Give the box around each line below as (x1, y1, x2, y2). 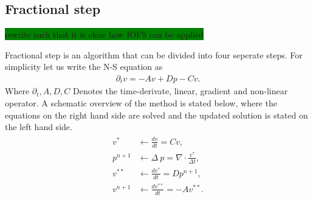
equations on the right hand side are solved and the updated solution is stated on (5, 108, 308, 121)
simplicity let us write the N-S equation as (5, 60, 163, 73)
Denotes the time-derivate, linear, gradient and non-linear (73, 84, 288, 97)
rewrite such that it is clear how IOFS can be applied (5, 28, 204, 41)
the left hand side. (5, 120, 72, 133)
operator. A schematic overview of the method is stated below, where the (5, 97, 277, 109)
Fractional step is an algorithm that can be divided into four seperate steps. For (5, 48, 303, 61)
